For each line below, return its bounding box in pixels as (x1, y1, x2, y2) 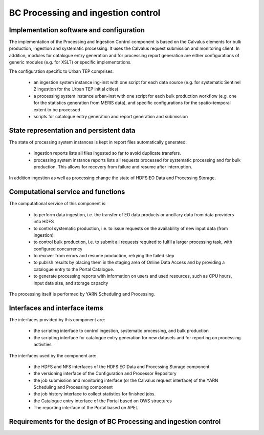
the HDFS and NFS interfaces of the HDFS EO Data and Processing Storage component (33, 364, 210, 370)
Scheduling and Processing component (33, 384, 113, 390)
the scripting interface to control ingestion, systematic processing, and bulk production (33, 328, 209, 334)
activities (33, 342, 52, 348)
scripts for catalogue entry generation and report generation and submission (33, 113, 188, 119)
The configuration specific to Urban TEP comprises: (9, 68, 114, 74)
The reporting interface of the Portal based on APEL (33, 405, 138, 411)
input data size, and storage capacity (33, 280, 109, 286)
